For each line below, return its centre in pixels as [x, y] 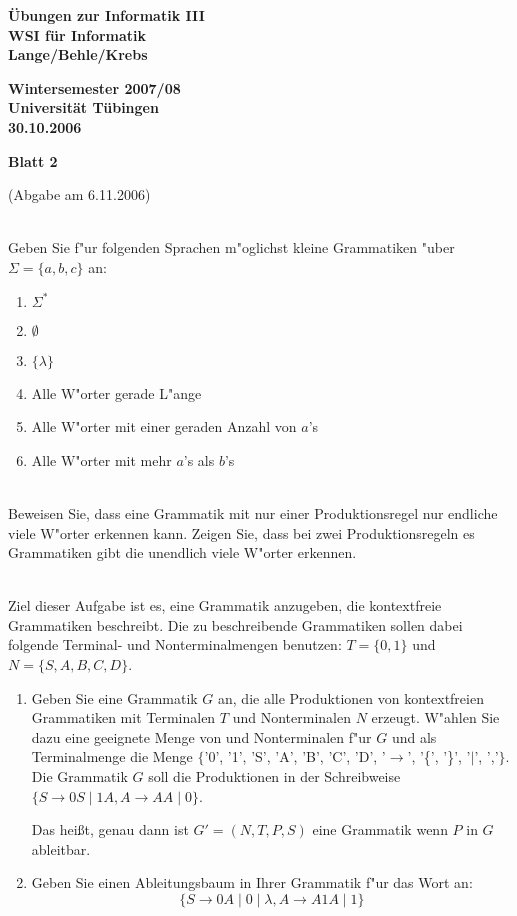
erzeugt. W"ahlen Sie [435, 717]
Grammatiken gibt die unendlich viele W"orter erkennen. [182, 552]
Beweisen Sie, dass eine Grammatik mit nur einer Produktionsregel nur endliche [253, 512]
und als [414, 736]
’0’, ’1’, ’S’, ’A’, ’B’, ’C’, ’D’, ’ [295, 756]
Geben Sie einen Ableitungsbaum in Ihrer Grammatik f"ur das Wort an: [252, 882]
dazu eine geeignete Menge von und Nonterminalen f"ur [201, 736]
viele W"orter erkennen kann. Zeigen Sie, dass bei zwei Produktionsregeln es [241, 532]
